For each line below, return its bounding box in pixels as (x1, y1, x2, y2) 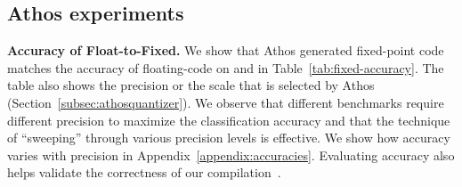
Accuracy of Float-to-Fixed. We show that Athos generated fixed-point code (7, 41, 444, 60)
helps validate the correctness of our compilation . (7, 163, 281, 182)
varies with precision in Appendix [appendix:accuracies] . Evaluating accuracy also (7, 145, 455, 164)
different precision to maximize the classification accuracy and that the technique (7, 110, 450, 129)
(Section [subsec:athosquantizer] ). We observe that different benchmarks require (7, 93, 444, 111)
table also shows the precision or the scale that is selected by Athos (7, 76, 375, 94)
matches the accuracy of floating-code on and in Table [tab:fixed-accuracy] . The (7, 58, 444, 77)
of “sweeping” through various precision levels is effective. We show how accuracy (7, 128, 450, 147)
